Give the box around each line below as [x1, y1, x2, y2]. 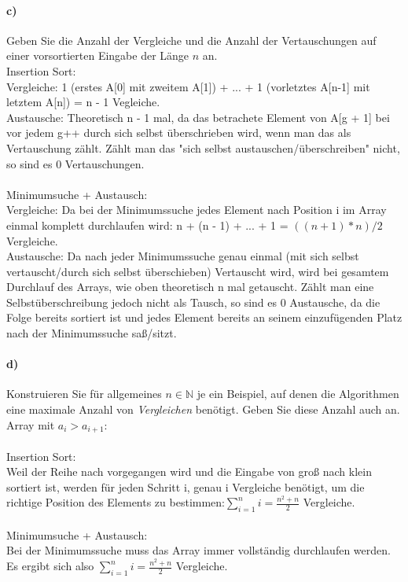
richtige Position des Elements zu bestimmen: [6, 494, 225, 510]
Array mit [6, 416, 55, 433]
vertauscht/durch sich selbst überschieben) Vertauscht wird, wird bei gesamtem [6, 263, 389, 279]
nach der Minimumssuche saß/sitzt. [6, 325, 177, 341]
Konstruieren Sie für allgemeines [6, 385, 162, 402]
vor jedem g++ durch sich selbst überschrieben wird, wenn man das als [6, 124, 351, 141]
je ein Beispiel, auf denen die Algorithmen [197, 385, 399, 402]
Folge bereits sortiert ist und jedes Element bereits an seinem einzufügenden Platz [6, 309, 402, 326]
